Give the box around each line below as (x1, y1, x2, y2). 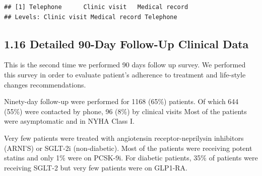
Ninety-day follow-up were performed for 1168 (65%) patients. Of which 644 (4, 96, 239, 107)
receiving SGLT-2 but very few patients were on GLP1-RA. (4, 162, 187, 172)
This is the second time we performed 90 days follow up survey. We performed (4, 59, 246, 70)
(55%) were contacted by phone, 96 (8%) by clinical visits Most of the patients (4, 106, 247, 116)
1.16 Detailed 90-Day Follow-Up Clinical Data (4, 36, 249, 51)
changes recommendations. (4, 79, 86, 90)
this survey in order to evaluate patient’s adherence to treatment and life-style (4, 69, 246, 79)
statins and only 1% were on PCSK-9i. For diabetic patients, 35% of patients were (4, 152, 258, 163)
